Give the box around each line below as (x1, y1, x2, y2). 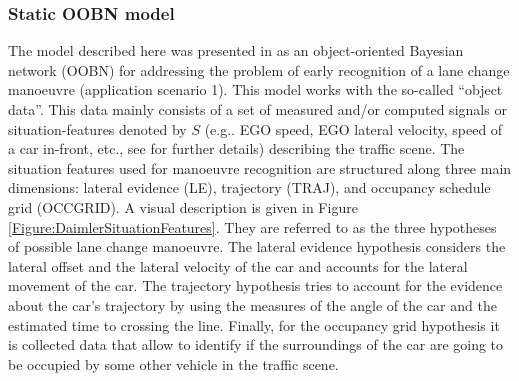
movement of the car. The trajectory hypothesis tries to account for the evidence (8, 275, 503, 296)
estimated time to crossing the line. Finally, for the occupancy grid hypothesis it (8, 314, 500, 335)
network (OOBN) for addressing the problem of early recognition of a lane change (8, 59, 510, 80)
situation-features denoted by (8, 118, 187, 139)
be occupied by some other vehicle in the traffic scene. (8, 353, 339, 374)
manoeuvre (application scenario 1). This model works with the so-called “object (8, 79, 503, 100)
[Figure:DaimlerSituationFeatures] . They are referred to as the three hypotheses (8, 216, 497, 237)
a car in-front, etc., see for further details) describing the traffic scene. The (8, 138, 465, 159)
